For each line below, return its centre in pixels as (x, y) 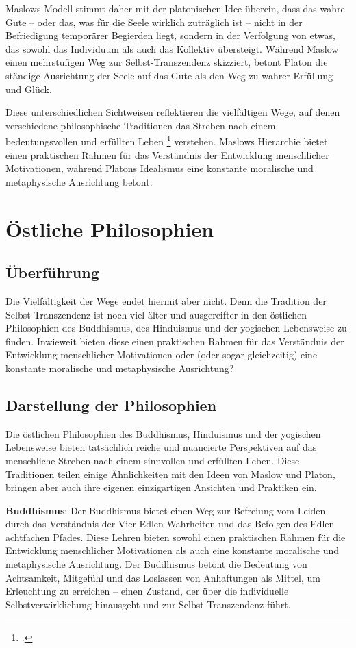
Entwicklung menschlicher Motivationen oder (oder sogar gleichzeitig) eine (162, 354)
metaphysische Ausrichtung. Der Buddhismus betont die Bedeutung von (156, 564)
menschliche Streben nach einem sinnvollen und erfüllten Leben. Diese (153, 460)
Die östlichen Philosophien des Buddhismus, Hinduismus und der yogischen (163, 433)
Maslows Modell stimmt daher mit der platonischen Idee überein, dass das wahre (175, 8)
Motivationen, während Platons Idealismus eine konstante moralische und (160, 168)
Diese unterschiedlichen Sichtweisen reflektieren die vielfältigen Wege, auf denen (173, 112)
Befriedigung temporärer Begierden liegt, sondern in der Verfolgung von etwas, (170, 35)
